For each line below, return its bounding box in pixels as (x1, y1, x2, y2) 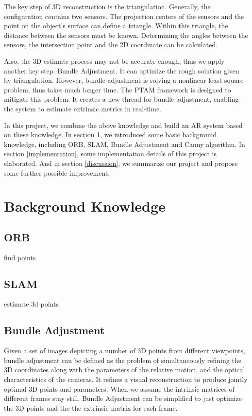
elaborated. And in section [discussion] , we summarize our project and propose (4, 158, 238, 168)
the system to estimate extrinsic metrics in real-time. (4, 103, 161, 113)
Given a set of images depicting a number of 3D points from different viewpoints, (4, 345, 245, 356)
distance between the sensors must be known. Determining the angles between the (4, 30, 248, 40)
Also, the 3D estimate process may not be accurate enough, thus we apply (4, 55, 225, 66)
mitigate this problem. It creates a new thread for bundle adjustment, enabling (4, 94, 239, 104)
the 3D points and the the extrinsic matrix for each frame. (4, 402, 178, 413)
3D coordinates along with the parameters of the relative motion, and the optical (4, 364, 245, 375)
